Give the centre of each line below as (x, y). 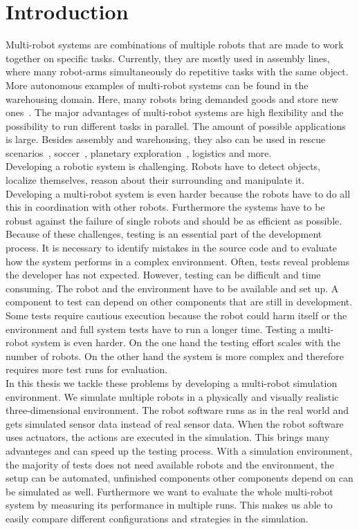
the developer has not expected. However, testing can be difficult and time (163, 275)
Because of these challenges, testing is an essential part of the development (164, 234)
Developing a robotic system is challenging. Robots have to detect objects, (163, 166)
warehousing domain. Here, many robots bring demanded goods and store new (172, 98)
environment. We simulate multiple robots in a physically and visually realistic (172, 396)
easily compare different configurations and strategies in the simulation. (157, 518)
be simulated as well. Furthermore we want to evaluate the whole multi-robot (169, 491)
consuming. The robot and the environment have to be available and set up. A (172, 288)
